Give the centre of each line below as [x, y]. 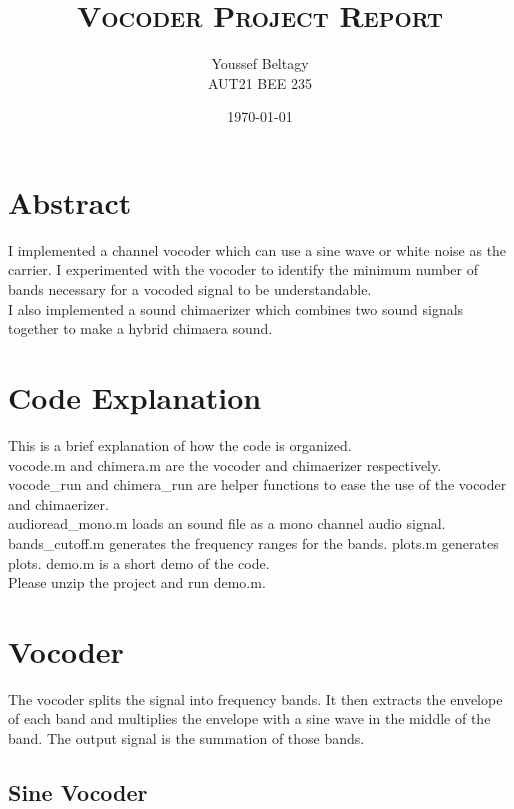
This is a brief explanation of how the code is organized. [180, 444]
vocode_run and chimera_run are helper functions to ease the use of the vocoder [257, 484]
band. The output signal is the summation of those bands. [186, 738]
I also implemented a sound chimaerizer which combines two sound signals [236, 308]
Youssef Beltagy [260, 63]
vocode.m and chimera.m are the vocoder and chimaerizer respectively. [225, 464]
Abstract [70, 201]
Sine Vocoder [78, 791]
